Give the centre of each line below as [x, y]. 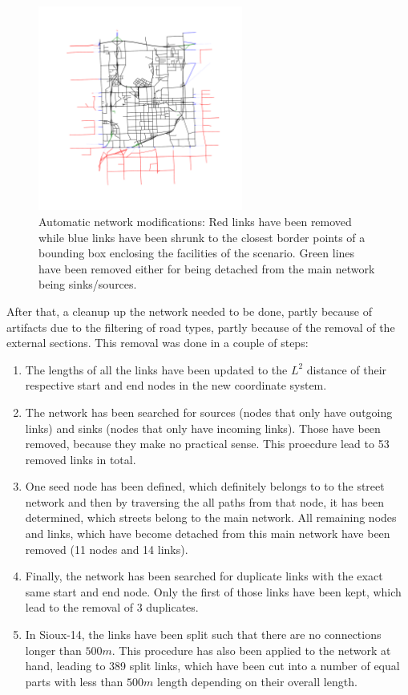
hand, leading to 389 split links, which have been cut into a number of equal [212, 666]
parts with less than [74, 681]
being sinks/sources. [88, 284]
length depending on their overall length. [257, 681]
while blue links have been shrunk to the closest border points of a [202, 237]
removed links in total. [81, 459]
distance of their [347, 369]
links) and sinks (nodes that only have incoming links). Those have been [203, 428]
